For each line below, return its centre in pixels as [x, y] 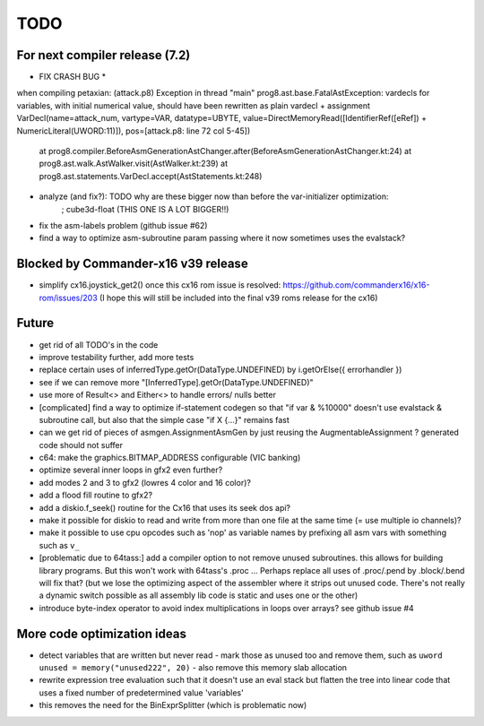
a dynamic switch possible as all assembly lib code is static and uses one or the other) [199, 595]
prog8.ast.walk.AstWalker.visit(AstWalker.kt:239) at [134, 164]
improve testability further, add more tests [117, 357]
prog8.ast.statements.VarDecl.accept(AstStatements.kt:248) [151, 176]
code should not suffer [81, 445]
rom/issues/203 [68, 298]
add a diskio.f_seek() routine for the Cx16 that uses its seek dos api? [165, 507]
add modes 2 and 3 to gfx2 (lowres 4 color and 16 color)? [145, 482]
